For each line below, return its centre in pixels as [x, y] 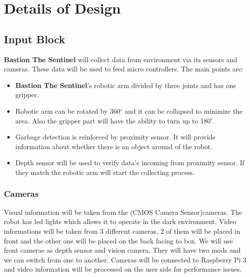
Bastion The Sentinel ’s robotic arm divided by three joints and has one [126, 85]
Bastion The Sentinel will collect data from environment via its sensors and [121, 59]
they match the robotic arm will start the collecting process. [105, 172]
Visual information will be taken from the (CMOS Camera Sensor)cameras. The [123, 212]
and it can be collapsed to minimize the [184, 111]
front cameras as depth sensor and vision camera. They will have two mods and [122, 250]
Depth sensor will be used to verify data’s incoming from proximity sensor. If [130, 163]
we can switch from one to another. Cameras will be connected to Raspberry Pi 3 [125, 259]
